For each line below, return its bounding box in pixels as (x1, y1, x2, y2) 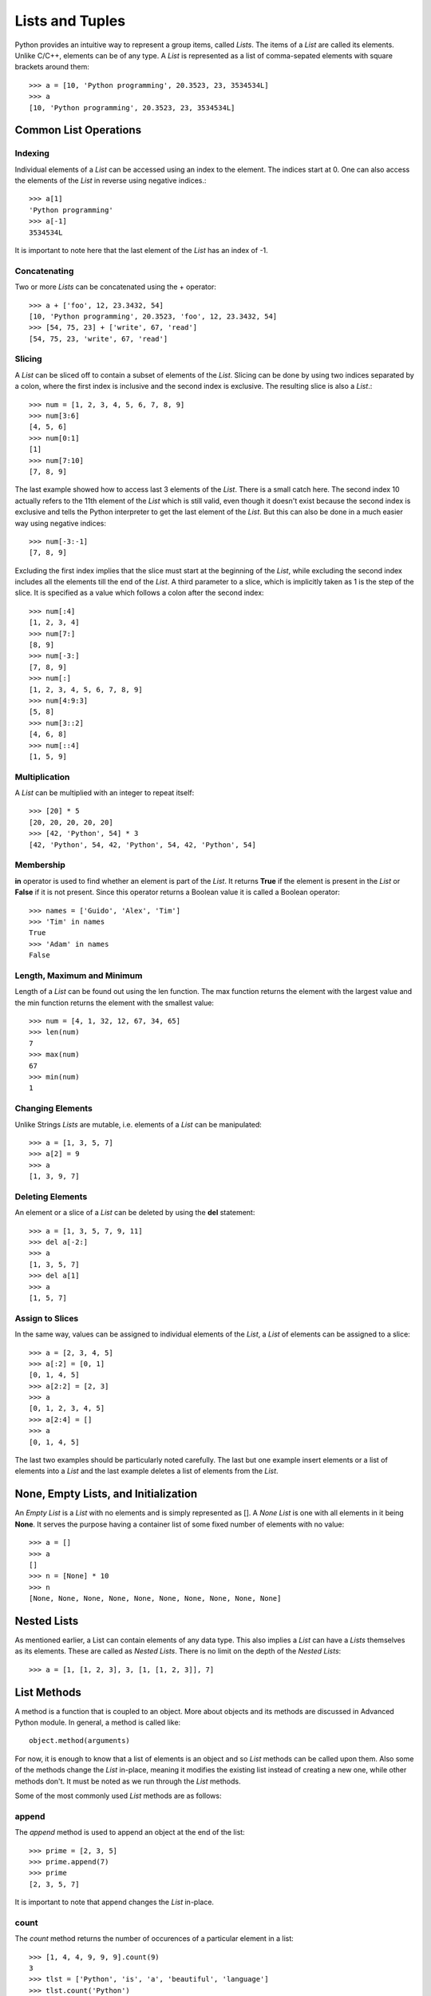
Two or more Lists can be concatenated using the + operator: (14, 282, 217, 291)
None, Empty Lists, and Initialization (14, 1487, 198, 1501)
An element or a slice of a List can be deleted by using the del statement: (14, 1208, 255, 1218)
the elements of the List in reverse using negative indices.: (14, 176, 207, 185)
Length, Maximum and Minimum (14, 970, 143, 981)
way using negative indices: (14, 518, 107, 528)
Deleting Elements (14, 1190, 88, 1202)
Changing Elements (14, 1103, 93, 1114)
